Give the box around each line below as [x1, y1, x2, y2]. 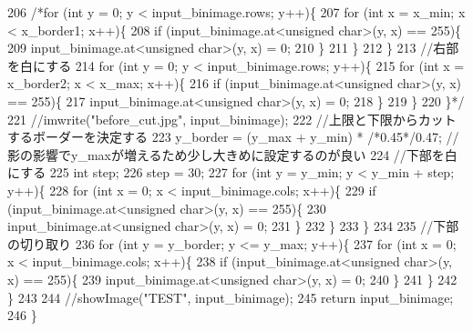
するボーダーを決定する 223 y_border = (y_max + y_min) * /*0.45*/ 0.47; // [7, 127, 459, 146]
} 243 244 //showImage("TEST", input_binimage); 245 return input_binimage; [7, 287, 454, 306]
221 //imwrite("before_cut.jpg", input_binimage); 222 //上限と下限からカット [7, 109, 457, 128]
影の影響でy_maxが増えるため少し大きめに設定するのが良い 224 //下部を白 [7, 145, 458, 164]
